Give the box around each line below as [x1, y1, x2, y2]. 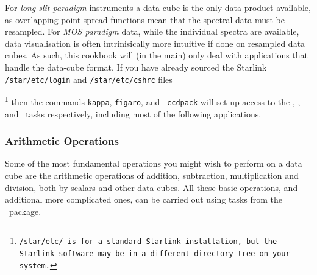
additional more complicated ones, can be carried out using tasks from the [5, 193, 283, 206]
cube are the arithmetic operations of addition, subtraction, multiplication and [5, 169, 299, 181]
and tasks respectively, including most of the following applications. [5, 107, 262, 120]
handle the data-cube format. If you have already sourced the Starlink [5, 60, 267, 73]
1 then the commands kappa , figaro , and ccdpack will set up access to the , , [5, 94, 301, 108]
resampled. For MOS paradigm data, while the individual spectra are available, [5, 25, 299, 38]
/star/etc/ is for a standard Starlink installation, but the [19, 237, 277, 246]
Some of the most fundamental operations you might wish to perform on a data [5, 157, 302, 170]
